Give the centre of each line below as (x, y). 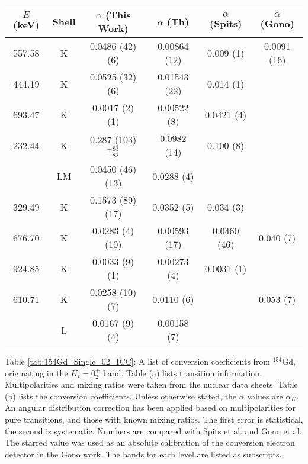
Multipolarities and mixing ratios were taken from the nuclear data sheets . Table (151, 384)
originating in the (36, 373)
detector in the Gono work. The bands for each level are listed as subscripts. (143, 454)
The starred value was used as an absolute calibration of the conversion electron (150, 442)
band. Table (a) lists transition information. (183, 373)
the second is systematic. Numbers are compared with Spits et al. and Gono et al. (153, 431)
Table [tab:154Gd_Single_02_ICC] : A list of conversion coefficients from (138, 361)
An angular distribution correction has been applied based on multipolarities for (150, 407)
